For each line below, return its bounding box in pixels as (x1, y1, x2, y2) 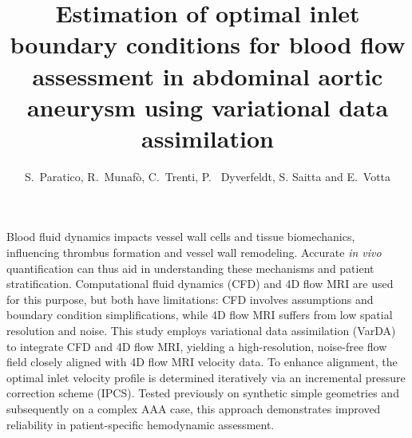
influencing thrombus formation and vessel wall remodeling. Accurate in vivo (6, 244, 382, 261)
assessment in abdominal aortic (32, 59, 383, 92)
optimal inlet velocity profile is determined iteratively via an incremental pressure (6, 369, 406, 385)
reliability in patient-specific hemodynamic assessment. (6, 416, 275, 432)
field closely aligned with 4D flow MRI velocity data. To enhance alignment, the (6, 353, 398, 370)
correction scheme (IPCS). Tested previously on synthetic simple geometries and (6, 385, 399, 401)
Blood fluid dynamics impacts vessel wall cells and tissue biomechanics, (6, 228, 355, 245)
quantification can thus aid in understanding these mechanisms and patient (6, 259, 374, 276)
